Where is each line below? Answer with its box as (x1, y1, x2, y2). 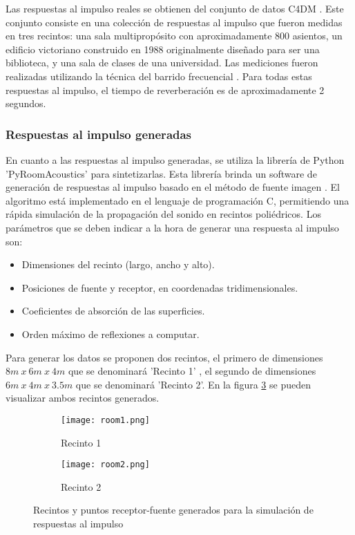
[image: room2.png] (61, 460, 150, 470)
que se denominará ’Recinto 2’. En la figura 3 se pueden (75, 377, 311, 391)
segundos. (6, 96, 46, 111)
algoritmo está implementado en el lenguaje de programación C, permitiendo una (6, 193, 349, 207)
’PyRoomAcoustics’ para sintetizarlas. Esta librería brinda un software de (6, 166, 317, 180)
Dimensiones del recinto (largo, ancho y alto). (21, 257, 215, 272)
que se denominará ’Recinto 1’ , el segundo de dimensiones (68, 364, 316, 378)
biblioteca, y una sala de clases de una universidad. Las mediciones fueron (6, 55, 318, 70)
